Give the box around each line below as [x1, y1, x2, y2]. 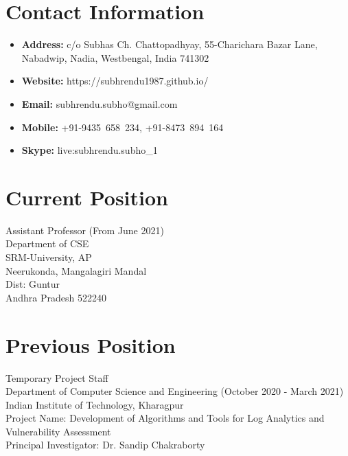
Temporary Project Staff [5, 370, 108, 385]
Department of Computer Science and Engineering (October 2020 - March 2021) [5, 384, 344, 398]
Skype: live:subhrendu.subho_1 [21, 143, 158, 157]
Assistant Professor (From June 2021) [5, 223, 164, 237]
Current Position [5, 183, 168, 211]
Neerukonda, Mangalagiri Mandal [5, 263, 147, 277]
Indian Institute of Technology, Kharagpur [5, 397, 184, 411]
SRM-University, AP [5, 250, 92, 264]
